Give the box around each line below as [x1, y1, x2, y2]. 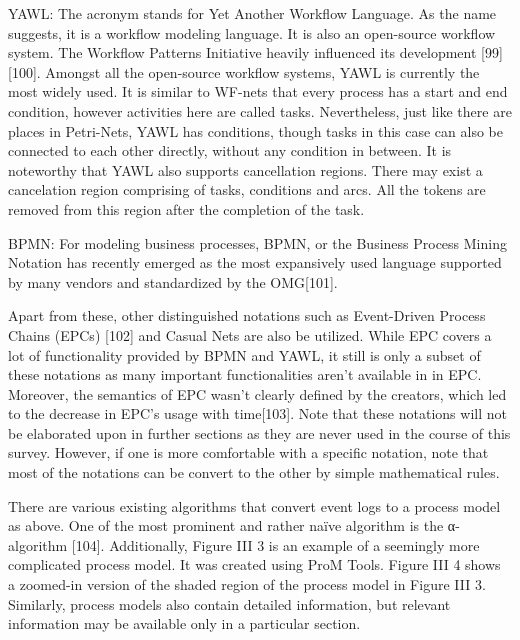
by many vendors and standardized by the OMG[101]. [8, 271, 338, 292]
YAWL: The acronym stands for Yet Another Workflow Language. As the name [8, 3, 497, 23]
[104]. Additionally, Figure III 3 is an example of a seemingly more [71, 534, 480, 555]
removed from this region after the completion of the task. [8, 198, 365, 219]
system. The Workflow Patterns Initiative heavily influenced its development [8, 42, 477, 63]
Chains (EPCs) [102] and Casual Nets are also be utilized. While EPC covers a [8, 324, 492, 345]
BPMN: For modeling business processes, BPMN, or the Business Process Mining [8, 232, 507, 253]
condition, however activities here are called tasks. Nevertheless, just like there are [8, 100, 512, 121]
